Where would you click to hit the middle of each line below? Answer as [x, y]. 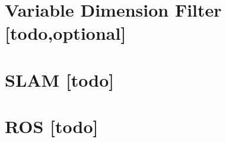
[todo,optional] [66, 33]
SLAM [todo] [60, 79]
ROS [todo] [52, 126]
